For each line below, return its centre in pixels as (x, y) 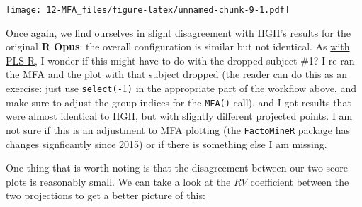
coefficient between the (300, 181)
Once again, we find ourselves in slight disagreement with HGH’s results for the (178, 32)
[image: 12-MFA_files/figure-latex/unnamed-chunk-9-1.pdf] (148, 10)
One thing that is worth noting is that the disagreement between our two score (177, 168)
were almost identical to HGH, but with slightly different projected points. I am (179, 116)
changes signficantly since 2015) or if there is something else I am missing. (166, 144)
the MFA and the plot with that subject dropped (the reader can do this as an (177, 74)
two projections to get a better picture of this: (106, 195)
